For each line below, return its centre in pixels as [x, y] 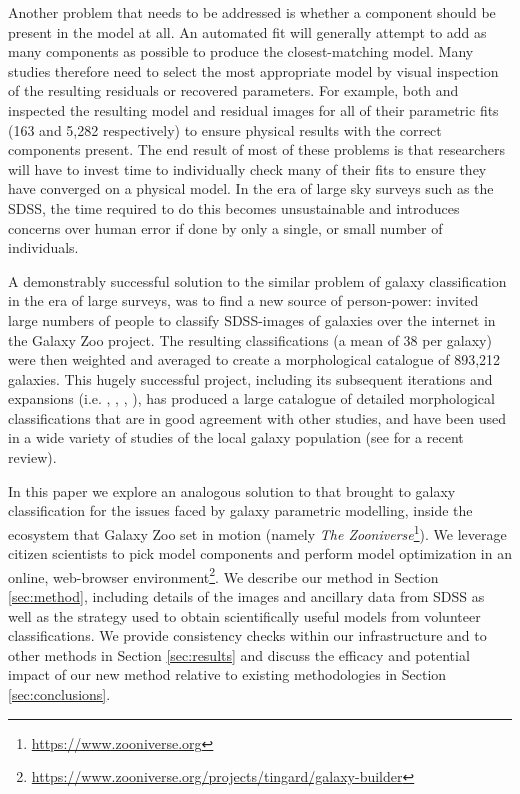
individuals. [43, 247]
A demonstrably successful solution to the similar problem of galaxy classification [257, 280]
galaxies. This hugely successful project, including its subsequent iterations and [250, 378]
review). [32, 457]
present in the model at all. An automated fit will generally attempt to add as [247, 31]
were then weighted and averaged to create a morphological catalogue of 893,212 [254, 359]
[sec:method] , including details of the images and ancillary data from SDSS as [246, 595]
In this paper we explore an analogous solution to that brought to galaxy [232, 490]
